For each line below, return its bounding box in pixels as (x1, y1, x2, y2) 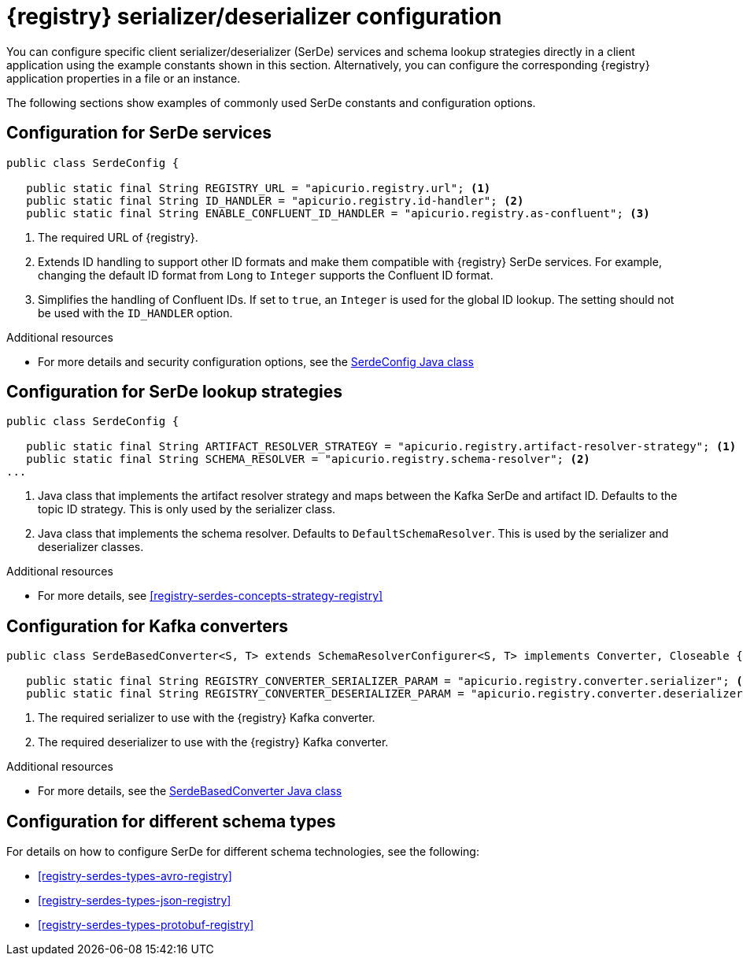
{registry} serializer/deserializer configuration (6, 3, 502, 30)
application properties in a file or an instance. (6, 71, 241, 85)
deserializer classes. (38, 540, 144, 554)
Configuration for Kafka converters (6, 616, 289, 636)
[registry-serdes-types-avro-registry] (38, 869, 232, 883)
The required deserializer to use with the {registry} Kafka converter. (38, 735, 389, 749)
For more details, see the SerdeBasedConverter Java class (38, 784, 342, 798)
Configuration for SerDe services (6, 123, 272, 143)
